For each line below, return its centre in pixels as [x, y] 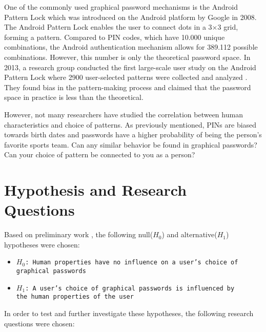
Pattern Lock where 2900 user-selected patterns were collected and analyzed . [126, 77]
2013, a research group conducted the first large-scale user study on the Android [130, 67]
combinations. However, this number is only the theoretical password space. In [127, 57]
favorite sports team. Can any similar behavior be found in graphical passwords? [131, 144]
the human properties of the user [75, 297]
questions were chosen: [39, 323]
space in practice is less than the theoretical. [74, 97]
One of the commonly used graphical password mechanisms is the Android [121, 7]
